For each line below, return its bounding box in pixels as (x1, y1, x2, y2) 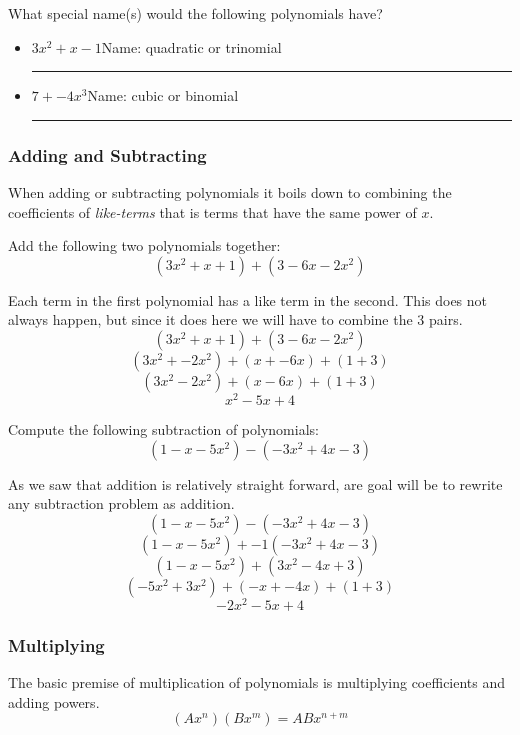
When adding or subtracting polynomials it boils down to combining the (8, 182, 452, 202)
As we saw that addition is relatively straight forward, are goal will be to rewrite (8, 473, 503, 494)
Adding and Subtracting (8, 142, 207, 167)
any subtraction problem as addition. (8, 493, 235, 514)
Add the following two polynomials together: (8, 235, 281, 256)
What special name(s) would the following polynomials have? (8, 3, 383, 23)
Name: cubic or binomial (87, 85, 239, 106)
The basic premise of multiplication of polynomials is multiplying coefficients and (8, 672, 506, 693)
